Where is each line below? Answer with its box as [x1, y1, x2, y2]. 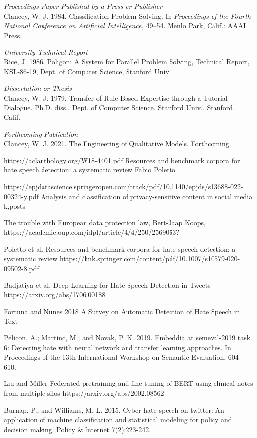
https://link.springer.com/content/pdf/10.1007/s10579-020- [59, 253, 240, 264]
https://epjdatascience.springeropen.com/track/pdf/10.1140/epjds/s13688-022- [4, 181, 243, 191]
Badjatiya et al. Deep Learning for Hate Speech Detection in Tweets [4, 279, 211, 290]
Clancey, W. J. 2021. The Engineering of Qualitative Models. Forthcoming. [4, 138, 231, 149]
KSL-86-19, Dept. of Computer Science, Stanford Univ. [4, 66, 171, 76]
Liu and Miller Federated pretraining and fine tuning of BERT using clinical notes [4, 378, 253, 388]
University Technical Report [4, 47, 88, 57]
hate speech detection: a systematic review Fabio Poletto [4, 164, 176, 175]
